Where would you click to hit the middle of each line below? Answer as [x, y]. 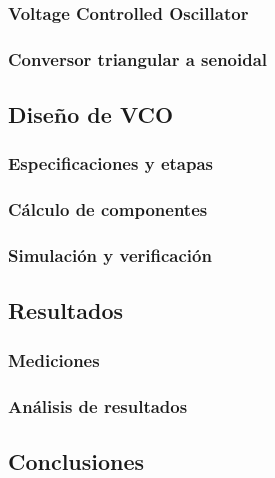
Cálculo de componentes [108, 209]
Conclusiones [76, 460]
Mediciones [54, 359]
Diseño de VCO [91, 114]
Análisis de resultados [98, 405]
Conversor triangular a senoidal [138, 58]
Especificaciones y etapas [110, 163]
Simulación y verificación [110, 255]
